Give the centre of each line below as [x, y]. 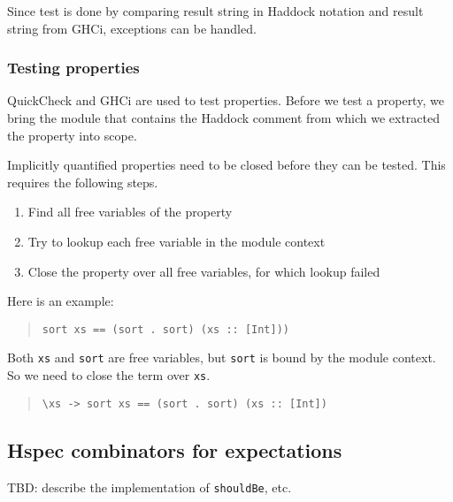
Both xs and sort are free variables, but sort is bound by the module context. [222, 357]
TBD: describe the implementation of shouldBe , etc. [150, 487]
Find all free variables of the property [130, 212]
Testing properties [73, 68]
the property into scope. [72, 135]
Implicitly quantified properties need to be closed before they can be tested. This [226, 165]
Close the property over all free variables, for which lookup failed [204, 271]
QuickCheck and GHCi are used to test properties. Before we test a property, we [226, 100]
